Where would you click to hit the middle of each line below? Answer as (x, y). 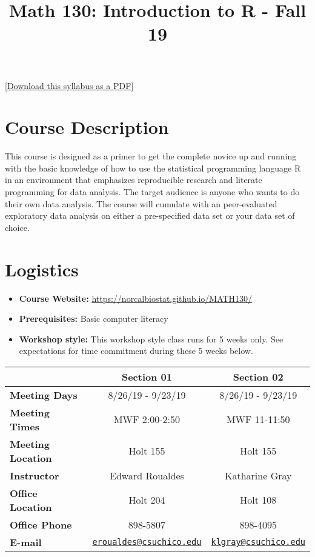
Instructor (35, 475)
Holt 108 (258, 500)
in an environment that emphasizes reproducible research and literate (134, 180)
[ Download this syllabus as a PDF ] (69, 85)
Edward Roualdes (147, 475)
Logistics (42, 269)
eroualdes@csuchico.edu (147, 542)
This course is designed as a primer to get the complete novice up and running (151, 156)
